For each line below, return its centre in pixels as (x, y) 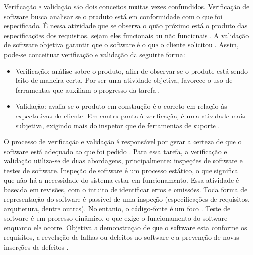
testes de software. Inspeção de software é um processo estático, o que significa (121, 170)
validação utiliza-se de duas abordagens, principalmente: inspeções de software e (123, 161)
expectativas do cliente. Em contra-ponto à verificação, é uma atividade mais (130, 115)
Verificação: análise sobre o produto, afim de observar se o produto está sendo (132, 70)
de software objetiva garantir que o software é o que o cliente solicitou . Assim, (121, 45)
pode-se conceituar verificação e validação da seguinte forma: (95, 54)
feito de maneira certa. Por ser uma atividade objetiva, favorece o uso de (124, 80)
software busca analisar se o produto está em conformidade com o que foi (113, 16)
